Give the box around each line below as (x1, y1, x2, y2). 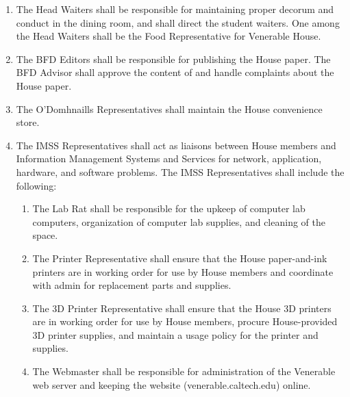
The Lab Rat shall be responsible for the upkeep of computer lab (32, 201, 305, 216)
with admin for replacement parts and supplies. (32, 278, 232, 292)
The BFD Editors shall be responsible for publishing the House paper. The (16, 51, 331, 66)
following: (16, 178, 57, 192)
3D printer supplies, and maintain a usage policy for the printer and (32, 327, 318, 342)
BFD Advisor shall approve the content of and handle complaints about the (16, 65, 334, 79)
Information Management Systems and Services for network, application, (16, 151, 322, 166)
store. (16, 115, 40, 129)
